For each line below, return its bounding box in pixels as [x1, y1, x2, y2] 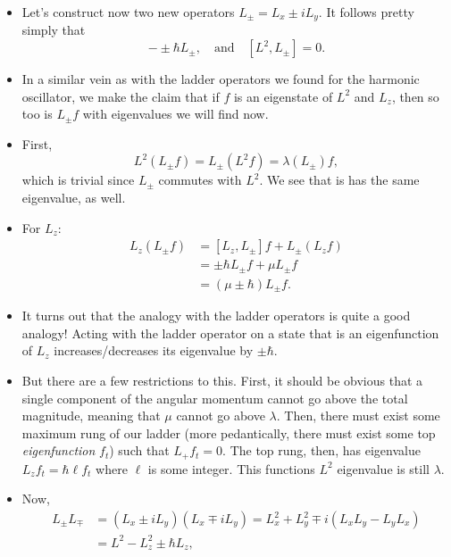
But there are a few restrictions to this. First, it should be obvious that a [21, 370, 423, 389]
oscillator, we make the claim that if [21, 87, 220, 105]
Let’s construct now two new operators [21, 3, 235, 21]
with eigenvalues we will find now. [82, 104, 269, 123]
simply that [21, 21, 86, 39]
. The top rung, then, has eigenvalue [222, 441, 421, 460]
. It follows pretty [318, 3, 414, 21]
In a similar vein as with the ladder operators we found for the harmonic [21, 70, 420, 88]
